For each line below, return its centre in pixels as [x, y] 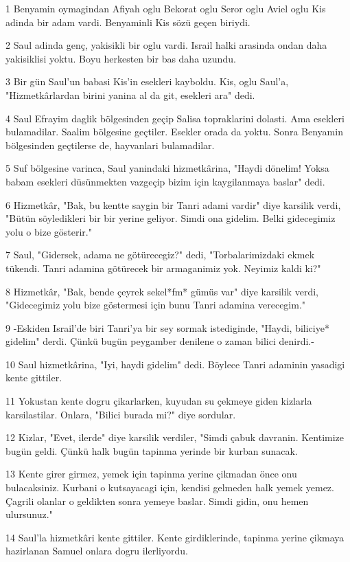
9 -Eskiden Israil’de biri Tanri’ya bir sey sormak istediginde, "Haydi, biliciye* [167, 327]
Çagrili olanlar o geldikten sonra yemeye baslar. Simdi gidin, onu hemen [157, 501]
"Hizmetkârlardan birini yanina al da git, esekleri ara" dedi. [130, 94]
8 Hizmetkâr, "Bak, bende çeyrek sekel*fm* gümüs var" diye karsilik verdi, [162, 291]
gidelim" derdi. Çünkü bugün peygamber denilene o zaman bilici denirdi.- [160, 341]
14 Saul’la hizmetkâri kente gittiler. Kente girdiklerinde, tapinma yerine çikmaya [175, 537]
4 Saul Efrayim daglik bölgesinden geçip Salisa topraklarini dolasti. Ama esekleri [175, 118]
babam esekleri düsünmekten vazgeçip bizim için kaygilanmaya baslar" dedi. [165, 181]
